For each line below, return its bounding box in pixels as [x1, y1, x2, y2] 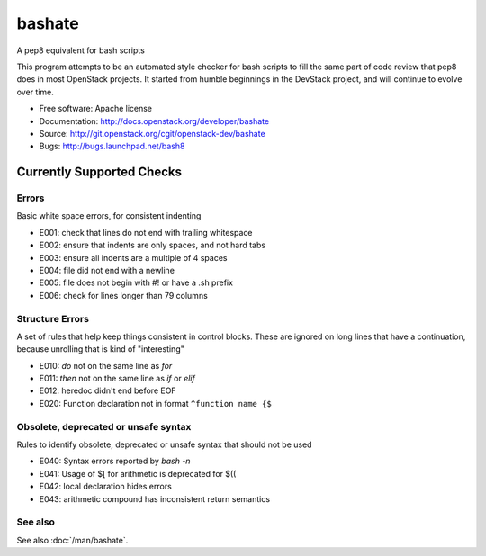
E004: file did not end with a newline [39, 265, 175, 275]
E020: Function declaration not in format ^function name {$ [39, 398, 272, 408]
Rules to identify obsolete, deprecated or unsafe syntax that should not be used [16, 439, 312, 450]
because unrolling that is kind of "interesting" [16, 344, 184, 354]
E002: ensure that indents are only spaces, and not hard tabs [39, 239, 265, 251]
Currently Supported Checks [16, 165, 182, 180]
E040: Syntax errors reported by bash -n [39, 455, 191, 467]
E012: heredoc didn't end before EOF [39, 385, 176, 396]
